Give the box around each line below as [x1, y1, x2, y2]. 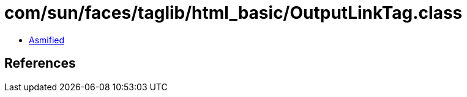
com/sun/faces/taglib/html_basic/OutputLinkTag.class [4, 2, 463, 23]
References [4, 56, 76, 71]
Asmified [29, 34, 65, 45]
